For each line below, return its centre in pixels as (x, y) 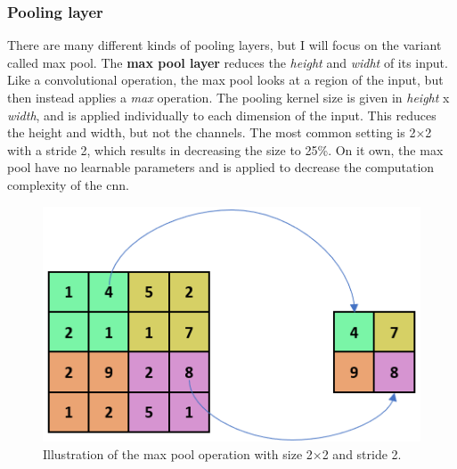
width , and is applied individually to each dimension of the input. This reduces (222, 115)
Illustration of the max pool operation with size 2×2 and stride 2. (222, 454)
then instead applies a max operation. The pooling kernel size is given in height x (228, 97)
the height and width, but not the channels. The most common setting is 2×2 (220, 132)
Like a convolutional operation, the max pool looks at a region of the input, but (225, 80)
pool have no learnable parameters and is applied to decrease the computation (221, 167)
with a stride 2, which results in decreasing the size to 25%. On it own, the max (225, 149)
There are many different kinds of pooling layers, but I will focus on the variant (224, 45)
